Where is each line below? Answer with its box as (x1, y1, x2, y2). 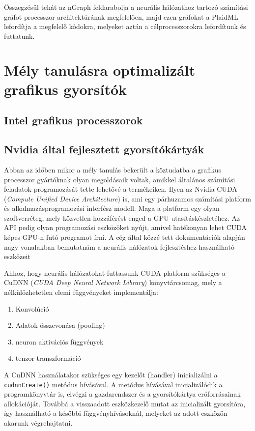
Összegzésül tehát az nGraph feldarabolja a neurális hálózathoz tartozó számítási (4, 2, 248, 12)
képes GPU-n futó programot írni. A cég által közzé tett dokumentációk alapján (4, 232, 245, 242)
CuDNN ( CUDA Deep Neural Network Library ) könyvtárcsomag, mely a (4, 277, 222, 287)
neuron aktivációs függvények (15, 336, 104, 346)
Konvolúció (15, 303, 49, 314)
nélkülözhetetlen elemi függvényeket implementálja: (4, 287, 158, 297)
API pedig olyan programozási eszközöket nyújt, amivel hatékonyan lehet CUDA (4, 222, 247, 232)
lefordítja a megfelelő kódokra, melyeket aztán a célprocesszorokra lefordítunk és (4, 21, 246, 31)
